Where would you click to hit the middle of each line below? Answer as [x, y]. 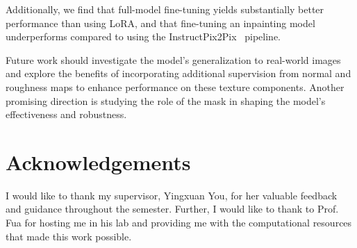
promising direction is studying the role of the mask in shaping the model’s [166, 100]
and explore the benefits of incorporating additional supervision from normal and [178, 73]
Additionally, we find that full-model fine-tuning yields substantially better [165, 9]
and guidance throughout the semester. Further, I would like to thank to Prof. [172, 209]
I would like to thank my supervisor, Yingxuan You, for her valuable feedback [172, 195]
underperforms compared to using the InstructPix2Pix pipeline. [143, 36]
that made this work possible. [69, 236]
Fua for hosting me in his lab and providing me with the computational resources [179, 223]
